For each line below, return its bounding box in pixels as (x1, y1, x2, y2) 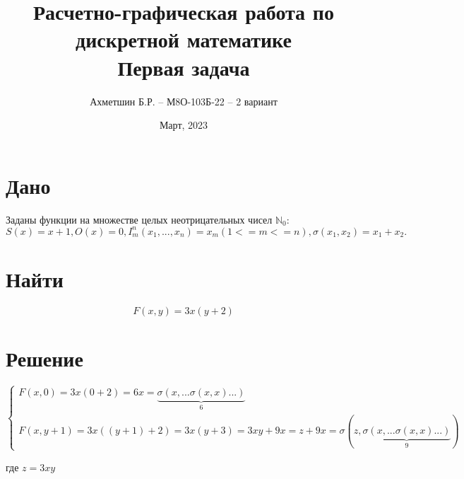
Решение (6, 344, 83, 373)
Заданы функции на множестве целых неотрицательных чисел (6, 212, 273, 226)
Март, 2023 (159, 117, 208, 132)
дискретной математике (76, 25, 292, 54)
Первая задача (117, 52, 250, 81)
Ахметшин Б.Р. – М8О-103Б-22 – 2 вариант (90, 93, 278, 108)
